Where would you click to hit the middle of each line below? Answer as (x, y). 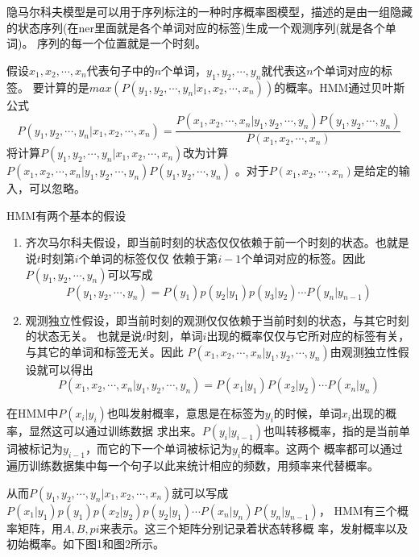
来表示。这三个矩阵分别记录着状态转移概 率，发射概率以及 (254, 528)
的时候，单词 (307, 413)
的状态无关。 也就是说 (84, 336)
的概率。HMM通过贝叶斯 (340, 87)
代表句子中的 (120, 70)
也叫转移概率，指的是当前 (332, 431)
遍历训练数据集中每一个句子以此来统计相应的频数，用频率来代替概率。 (193, 466)
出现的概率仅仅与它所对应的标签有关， (308, 336)
